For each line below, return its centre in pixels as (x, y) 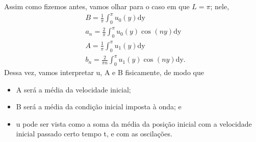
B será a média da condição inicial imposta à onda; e (99, 107)
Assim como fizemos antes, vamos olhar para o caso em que (97, 6)
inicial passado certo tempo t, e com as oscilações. (94, 134)
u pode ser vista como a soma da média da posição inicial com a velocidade (134, 123)
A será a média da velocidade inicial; (73, 89)
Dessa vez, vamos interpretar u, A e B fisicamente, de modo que (104, 72)
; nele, (220, 6)
